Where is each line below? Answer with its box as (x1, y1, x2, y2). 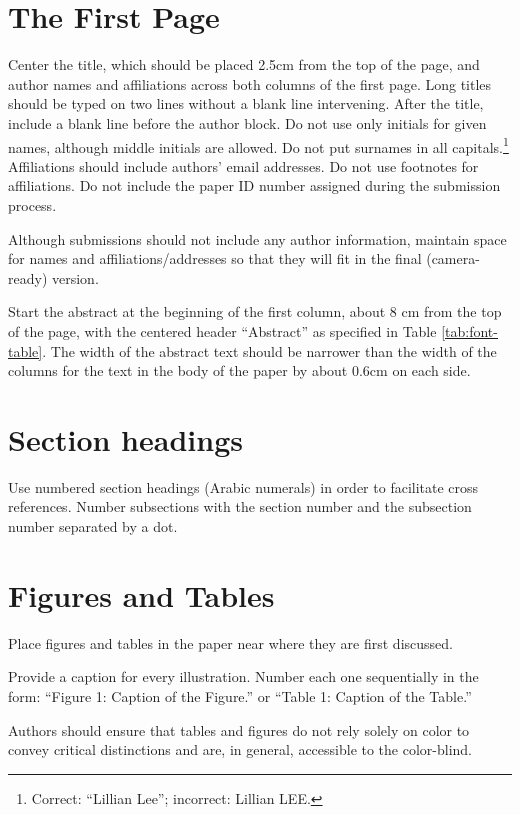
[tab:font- (441, 320, 498, 341)
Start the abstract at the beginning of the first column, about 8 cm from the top (8, 301, 502, 322)
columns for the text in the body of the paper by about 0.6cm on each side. (8, 360, 471, 381)
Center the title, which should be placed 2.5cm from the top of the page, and (8, 54, 480, 75)
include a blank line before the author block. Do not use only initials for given (8, 112, 487, 133)
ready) (8, 267, 48, 288)
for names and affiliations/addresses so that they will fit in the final (8, 248, 422, 269)
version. (51, 267, 99, 288)
